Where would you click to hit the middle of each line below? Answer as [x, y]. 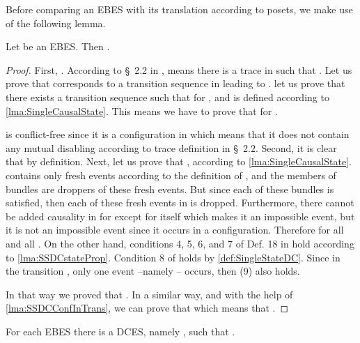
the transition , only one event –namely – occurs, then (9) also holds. [153, 271]
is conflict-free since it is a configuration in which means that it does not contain [178, 134]
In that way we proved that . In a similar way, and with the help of [149, 294]
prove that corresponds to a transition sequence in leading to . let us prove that [175, 83]
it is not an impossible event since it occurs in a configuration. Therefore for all [175, 230]
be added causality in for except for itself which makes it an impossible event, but [180, 216]
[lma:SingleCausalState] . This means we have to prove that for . [142, 110]
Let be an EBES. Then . [58, 46]
